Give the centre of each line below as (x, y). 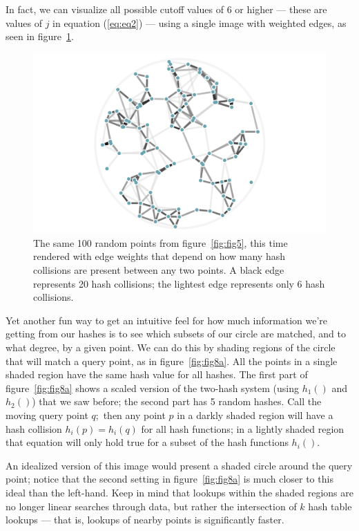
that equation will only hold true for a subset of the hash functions (147, 442)
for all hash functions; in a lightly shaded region (243, 428)
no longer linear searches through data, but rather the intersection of (151, 506)
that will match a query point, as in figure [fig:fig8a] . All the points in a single (172, 361)
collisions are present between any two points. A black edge (159, 270)
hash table (330, 506)
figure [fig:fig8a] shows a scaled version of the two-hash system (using (152, 388)
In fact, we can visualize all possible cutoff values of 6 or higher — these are (166, 9)
